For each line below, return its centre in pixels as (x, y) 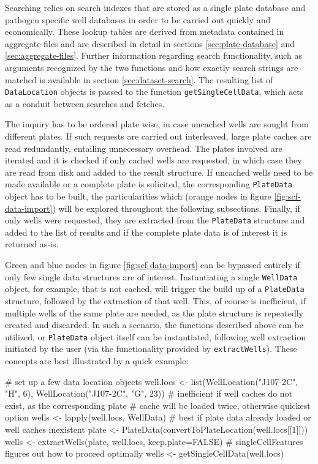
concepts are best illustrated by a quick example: (97, 361)
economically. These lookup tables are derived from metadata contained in (145, 32)
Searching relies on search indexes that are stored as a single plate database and (155, 7)
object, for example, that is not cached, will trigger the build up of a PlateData (155, 289)
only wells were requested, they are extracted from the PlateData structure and (155, 220)
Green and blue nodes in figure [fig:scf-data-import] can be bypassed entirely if (153, 265)
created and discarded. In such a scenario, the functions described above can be (154, 325)
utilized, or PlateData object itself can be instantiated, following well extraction (156, 336)
